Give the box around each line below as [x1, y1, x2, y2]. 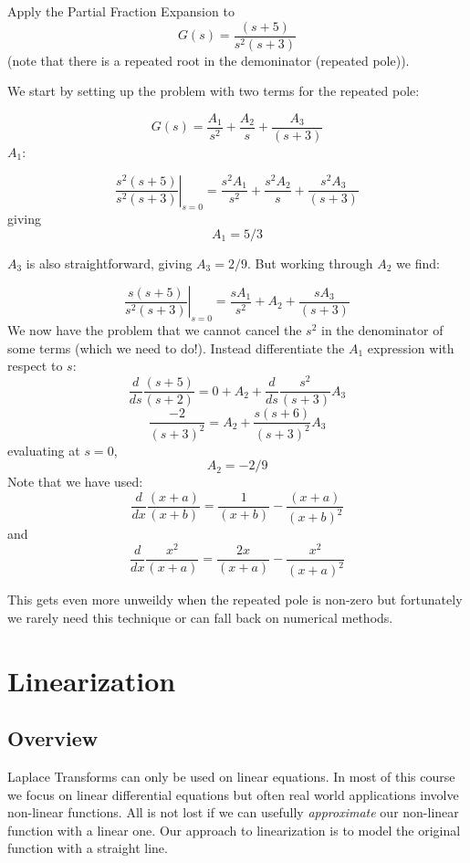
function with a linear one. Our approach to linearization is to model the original [7, 820, 461, 839]
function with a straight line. [7, 838, 168, 858]
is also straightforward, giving [26, 253, 193, 272]
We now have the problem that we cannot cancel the [7, 321, 302, 340]
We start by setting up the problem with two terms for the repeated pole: [7, 81, 420, 100]
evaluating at [7, 440, 80, 459]
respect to [7, 356, 63, 375]
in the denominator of [320, 321, 444, 340]
